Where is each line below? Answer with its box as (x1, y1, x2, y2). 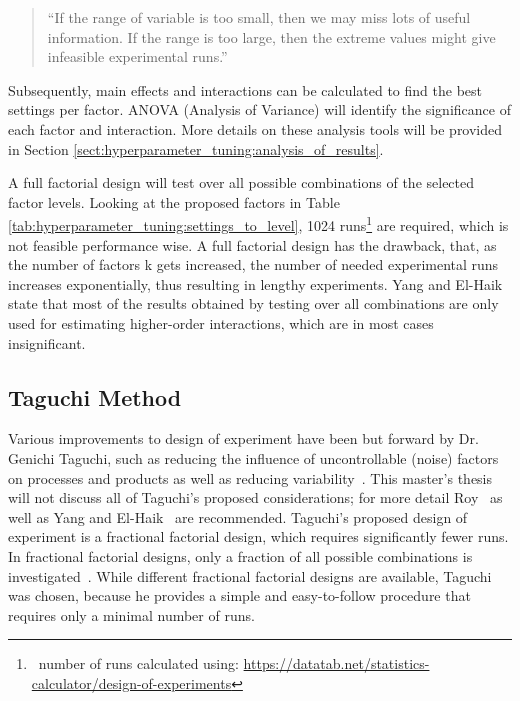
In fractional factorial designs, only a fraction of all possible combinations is (8, 545, 473, 566)
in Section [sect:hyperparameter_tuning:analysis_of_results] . (8, 138, 384, 159)
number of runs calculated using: (38, 653, 239, 674)
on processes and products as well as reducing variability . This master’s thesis (8, 467, 493, 488)
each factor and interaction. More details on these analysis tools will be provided (8, 118, 503, 139)
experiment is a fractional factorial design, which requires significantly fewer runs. (8, 526, 509, 547)
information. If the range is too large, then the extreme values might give (47, 26, 496, 47)
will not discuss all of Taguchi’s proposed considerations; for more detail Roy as (8, 487, 503, 508)
